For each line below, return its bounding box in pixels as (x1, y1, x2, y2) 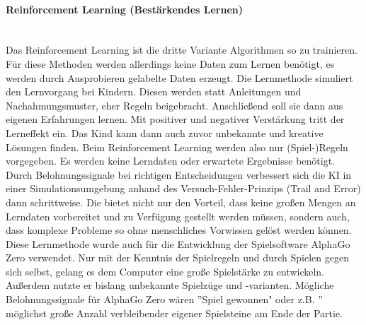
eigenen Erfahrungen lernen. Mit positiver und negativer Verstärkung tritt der (6, 112, 345, 126)
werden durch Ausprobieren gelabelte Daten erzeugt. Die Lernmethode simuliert (6, 70, 353, 85)
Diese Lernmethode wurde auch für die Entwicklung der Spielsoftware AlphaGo (6, 236, 350, 251)
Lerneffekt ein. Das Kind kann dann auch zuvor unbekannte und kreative (6, 125, 324, 140)
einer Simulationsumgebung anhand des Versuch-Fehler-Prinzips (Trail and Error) (6, 181, 361, 196)
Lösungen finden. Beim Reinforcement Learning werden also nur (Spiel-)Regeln (6, 139, 348, 154)
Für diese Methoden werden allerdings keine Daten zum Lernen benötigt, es (6, 56, 335, 71)
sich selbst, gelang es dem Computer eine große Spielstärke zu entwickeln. (6, 264, 324, 278)
